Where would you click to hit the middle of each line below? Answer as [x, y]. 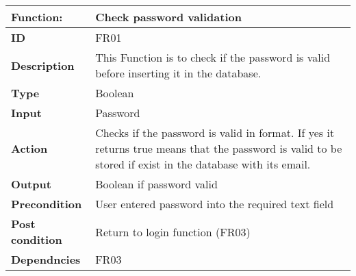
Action [29, 148]
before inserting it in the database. [178, 73]
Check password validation [168, 17]
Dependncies [46, 259]
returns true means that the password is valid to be [219, 148]
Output [31, 184]
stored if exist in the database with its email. [203, 164]
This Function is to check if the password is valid [213, 57]
